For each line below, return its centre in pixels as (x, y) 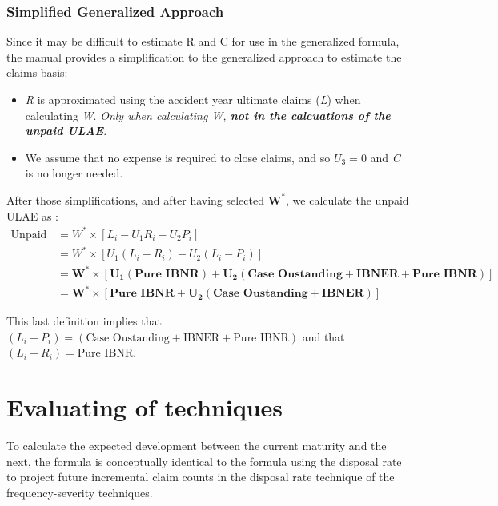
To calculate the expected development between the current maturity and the (197, 446)
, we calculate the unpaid (347, 199)
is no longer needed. (74, 173)
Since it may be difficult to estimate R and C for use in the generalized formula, (203, 41)
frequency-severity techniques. (80, 492)
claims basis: (37, 72)
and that (323, 336)
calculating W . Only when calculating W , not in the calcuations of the (208, 115)
